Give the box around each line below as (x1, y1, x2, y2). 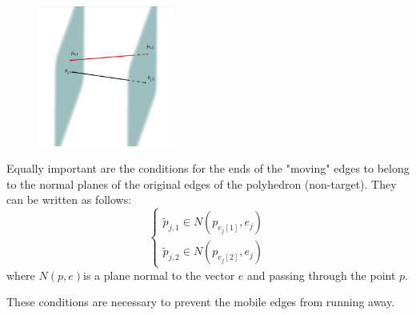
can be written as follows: (6, 191, 132, 208)
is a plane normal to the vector (83, 266, 235, 283)
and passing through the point (247, 266, 396, 283)
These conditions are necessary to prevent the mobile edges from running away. (6, 293, 395, 310)
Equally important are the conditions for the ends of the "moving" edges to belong (6, 160, 410, 177)
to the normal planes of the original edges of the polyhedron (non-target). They (6, 175, 397, 192)
